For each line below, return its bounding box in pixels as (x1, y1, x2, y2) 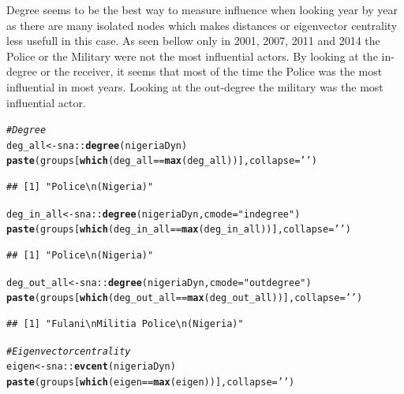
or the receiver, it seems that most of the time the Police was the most (40, 63, 383, 80)
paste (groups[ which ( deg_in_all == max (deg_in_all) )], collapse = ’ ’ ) (6, 224, 351, 236)
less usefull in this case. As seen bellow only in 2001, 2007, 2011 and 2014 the (6, 32, 380, 49)
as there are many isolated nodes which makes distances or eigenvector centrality (6, 17, 398, 33)
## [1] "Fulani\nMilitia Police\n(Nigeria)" (6, 318, 244, 329)
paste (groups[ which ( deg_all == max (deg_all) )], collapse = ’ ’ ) (6, 155, 317, 167)
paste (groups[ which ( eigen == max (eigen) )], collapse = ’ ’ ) (6, 376, 295, 388)
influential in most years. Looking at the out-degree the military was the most (6, 78, 383, 95)
